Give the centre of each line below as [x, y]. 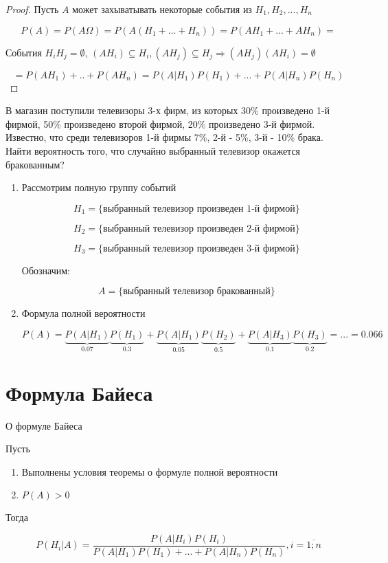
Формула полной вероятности [83, 313]
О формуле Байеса [44, 425]
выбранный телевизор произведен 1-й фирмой [199, 209]
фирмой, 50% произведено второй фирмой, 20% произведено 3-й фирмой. [160, 123]
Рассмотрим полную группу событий [99, 187]
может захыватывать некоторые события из [162, 9]
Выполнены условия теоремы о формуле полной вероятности [150, 471]
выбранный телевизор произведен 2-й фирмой [199, 229]
